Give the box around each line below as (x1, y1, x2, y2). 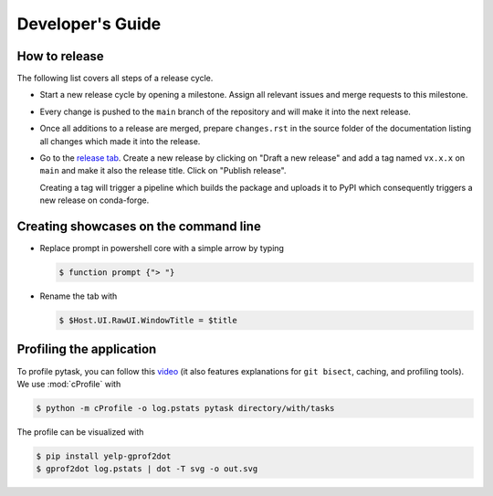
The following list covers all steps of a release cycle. (16, 73, 214, 84)
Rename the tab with (39, 290, 118, 301)
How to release (16, 48, 104, 64)
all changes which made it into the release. (39, 135, 201, 146)
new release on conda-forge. (39, 195, 150, 206)
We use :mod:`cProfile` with (16, 378, 121, 389)
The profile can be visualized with (16, 426, 144, 438)
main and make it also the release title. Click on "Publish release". (39, 165, 287, 176)
